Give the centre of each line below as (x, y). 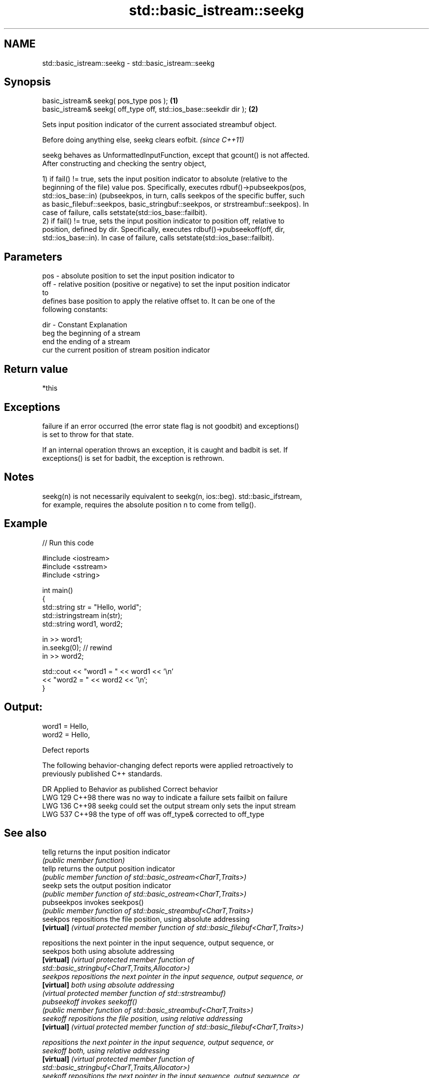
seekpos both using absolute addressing (108, 951)
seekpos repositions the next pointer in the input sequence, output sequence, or (173, 977)
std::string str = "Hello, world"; (92, 607)
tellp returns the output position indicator (109, 869)
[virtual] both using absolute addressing (108, 985)
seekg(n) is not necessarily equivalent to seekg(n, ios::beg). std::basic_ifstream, (172, 496)
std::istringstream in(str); (82, 615)
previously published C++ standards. (102, 773)
